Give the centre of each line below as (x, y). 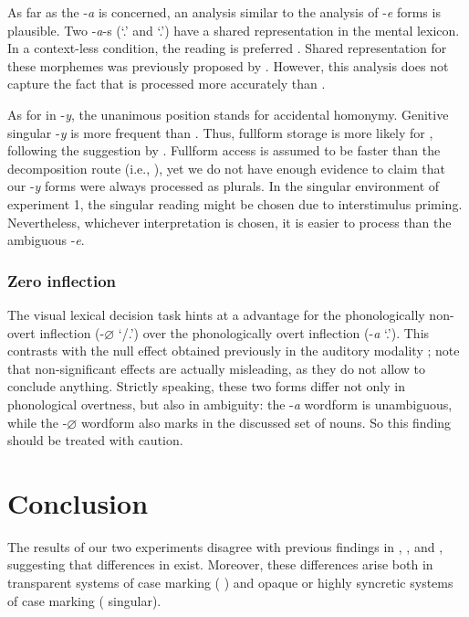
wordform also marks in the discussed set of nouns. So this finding (266, 422)
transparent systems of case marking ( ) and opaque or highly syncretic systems (230, 582)
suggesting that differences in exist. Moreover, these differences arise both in (220, 564)
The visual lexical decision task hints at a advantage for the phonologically (216, 314)
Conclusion (78, 502)
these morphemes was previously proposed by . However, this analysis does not (228, 65)
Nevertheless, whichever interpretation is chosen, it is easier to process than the (229, 222)
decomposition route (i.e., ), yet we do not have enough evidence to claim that (226, 168)
